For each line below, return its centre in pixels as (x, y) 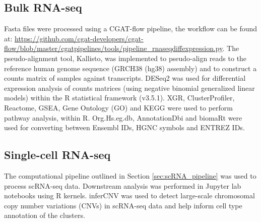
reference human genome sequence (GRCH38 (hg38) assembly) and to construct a (130, 68)
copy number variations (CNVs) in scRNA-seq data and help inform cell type (123, 205)
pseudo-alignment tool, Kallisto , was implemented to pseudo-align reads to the (125, 58)
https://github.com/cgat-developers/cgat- (79, 38)
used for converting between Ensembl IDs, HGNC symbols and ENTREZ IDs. (124, 127)
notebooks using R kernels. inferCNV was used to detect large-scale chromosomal (129, 196)
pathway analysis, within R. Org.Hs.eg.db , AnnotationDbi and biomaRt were (123, 117)
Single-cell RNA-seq (57, 155)
